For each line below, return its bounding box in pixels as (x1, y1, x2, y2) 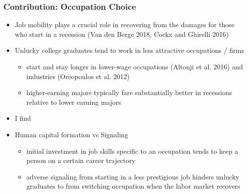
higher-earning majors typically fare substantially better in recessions (26, 87, 232, 97)
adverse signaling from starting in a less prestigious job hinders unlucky (26, 171, 239, 181)
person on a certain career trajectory (26, 155, 135, 165)
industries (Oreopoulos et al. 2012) (26, 71, 130, 81)
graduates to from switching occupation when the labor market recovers (26, 181, 240, 191)
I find (15, 113, 31, 123)
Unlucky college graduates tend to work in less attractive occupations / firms (15, 45, 245, 55)
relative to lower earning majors (26, 97, 121, 107)
